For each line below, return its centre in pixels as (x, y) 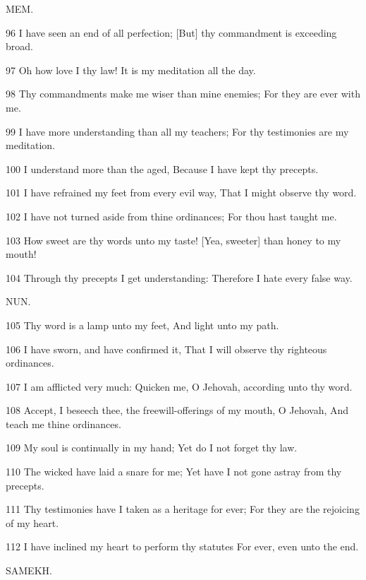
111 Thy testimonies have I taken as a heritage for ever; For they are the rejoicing (183, 509)
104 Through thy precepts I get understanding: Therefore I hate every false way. (179, 277)
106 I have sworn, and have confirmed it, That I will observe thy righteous (166, 349)
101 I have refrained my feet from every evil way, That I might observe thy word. (181, 193)
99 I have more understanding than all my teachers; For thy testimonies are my (177, 131)
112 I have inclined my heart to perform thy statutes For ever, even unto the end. (182, 546)
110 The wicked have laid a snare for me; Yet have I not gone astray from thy (174, 472)
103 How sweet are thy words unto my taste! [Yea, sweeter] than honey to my (173, 240)
